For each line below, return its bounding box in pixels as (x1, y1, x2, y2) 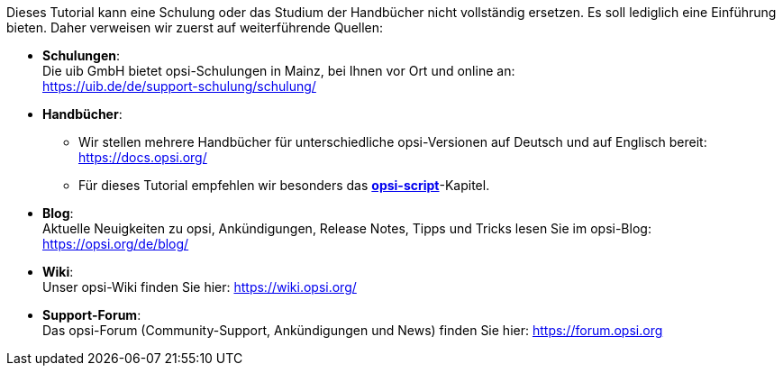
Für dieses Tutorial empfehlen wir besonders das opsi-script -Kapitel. (78, 177, 490, 193)
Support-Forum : (42, 307, 141, 323)
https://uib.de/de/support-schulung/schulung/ (42, 78, 316, 94)
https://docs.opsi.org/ (78, 150, 207, 165)
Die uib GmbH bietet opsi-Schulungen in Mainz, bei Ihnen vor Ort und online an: (42, 63, 515, 78)
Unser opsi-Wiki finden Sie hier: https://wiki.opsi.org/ (42, 279, 357, 295)
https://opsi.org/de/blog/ (42, 236, 189, 251)
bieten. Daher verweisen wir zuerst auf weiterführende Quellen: (6, 20, 384, 35)
